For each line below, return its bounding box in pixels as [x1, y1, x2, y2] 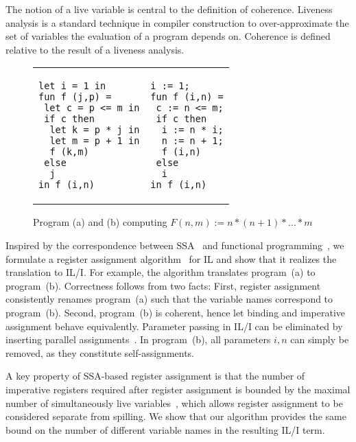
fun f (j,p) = [38, 91, 112, 103]
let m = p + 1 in [49, 135, 140, 147]
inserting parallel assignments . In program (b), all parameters [5, 332, 271, 347]
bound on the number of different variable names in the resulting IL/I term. [5, 422, 325, 437]
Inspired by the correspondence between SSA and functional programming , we [5, 237, 344, 252]
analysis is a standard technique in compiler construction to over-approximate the [5, 15, 349, 30]
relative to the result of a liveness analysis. [5, 42, 185, 56]
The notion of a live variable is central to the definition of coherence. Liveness [5, 2, 333, 16]
